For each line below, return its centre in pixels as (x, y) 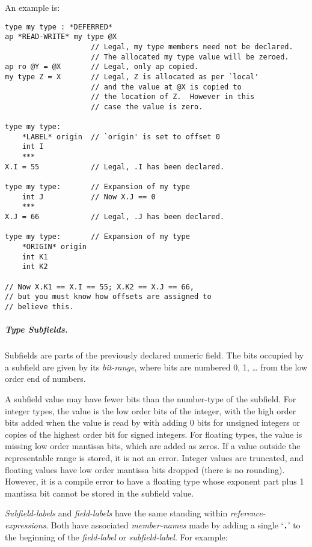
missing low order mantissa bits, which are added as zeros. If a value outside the (153, 446)
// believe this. (39, 307)
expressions (26, 524)
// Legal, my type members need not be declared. (192, 47)
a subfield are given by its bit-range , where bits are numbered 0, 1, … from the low (156, 367)
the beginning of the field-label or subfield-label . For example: (116, 536)
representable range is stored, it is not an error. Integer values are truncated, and (154, 457)
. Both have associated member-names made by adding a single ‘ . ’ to (173, 524)
